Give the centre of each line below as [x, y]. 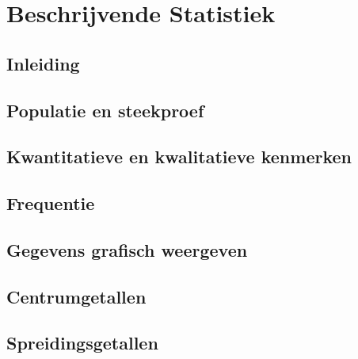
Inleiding [43, 63]
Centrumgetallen [76, 296]
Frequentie [51, 203]
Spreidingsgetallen [82, 343]
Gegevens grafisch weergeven [127, 249]
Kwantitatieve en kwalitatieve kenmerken [179, 157]
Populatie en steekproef [105, 110]
